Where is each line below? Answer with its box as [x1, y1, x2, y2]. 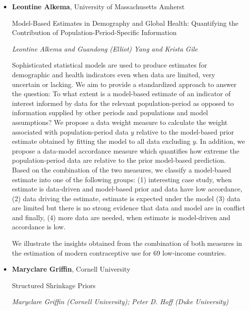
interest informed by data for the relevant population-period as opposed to [12, 98, 234, 108]
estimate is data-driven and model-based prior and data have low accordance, [12, 184, 243, 194]
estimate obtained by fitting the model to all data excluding [12, 136, 191, 146]
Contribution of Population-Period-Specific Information [12, 27, 177, 37]
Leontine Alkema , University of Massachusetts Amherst [12, 1, 185, 11]
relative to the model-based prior [136, 126, 234, 137]
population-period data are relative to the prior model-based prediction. [12, 155, 226, 165]
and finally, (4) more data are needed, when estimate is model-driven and [12, 212, 231, 222]
